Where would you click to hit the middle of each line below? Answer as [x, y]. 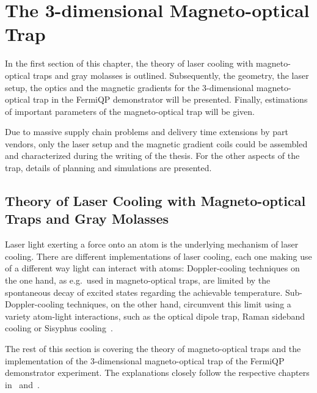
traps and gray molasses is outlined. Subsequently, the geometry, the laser [171, 75]
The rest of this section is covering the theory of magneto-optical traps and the [153, 348]
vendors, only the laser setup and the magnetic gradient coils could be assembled [156, 143]
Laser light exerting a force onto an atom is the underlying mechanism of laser [152, 244]
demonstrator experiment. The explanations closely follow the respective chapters [157, 373]
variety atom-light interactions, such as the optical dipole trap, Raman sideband [155, 316]
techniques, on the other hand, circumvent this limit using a [179, 304]
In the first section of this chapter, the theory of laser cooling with [129, 63]
